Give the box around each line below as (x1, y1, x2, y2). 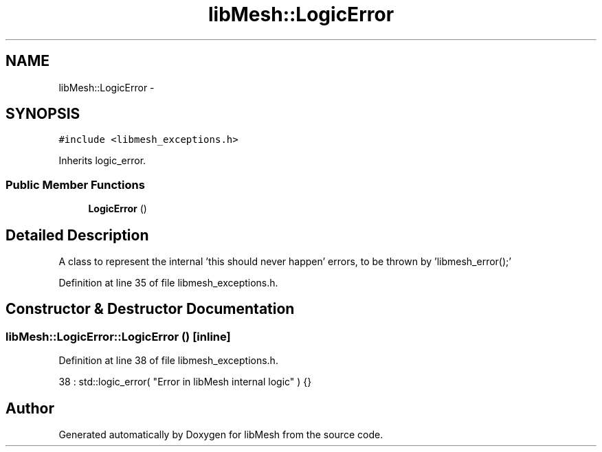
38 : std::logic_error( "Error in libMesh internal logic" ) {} (58, 376, 312, 388)
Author (5, 399, 54, 417)
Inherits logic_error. (58, 155, 146, 167)
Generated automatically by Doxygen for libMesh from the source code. (58, 429, 383, 441)
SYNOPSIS (5, 105, 80, 123)
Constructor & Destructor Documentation (5, 300, 295, 318)
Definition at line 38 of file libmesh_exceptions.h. (58, 354, 278, 367)
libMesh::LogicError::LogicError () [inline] (5, 329, 231, 343)
